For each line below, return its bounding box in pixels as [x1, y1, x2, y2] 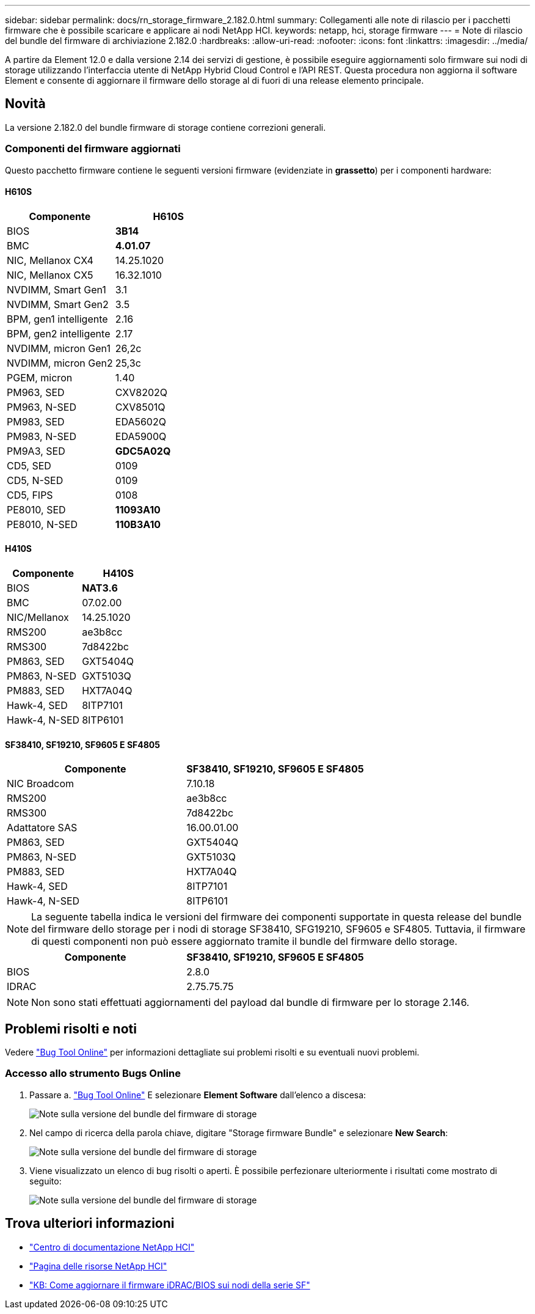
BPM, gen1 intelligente [7, 312, 108, 325]
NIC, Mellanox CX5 [7, 268, 93, 281]
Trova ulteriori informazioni [5, 1216, 175, 1231]
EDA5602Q [115, 415, 166, 428]
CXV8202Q [115, 386, 168, 398]
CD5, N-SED [7, 474, 64, 486]
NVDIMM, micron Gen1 [7, 342, 111, 354]
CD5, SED [7, 459, 51, 472]
